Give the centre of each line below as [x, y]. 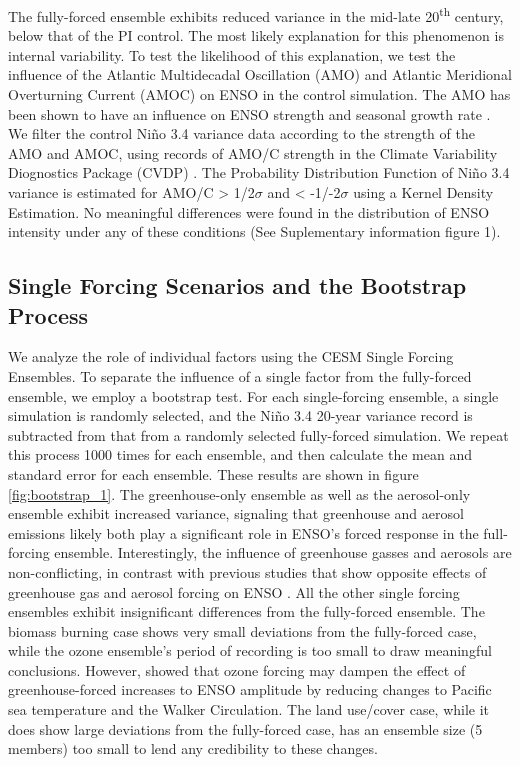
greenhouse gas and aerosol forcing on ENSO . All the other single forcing [234, 591]
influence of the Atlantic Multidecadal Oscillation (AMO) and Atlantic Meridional [260, 74]
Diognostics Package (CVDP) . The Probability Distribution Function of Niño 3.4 [259, 172]
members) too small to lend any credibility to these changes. [193, 748]
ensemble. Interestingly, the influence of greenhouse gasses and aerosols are [283, 552]
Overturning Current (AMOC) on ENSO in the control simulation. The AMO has [259, 94]
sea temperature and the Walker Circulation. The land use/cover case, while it [249, 709]
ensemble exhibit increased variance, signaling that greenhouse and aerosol [236, 513]
